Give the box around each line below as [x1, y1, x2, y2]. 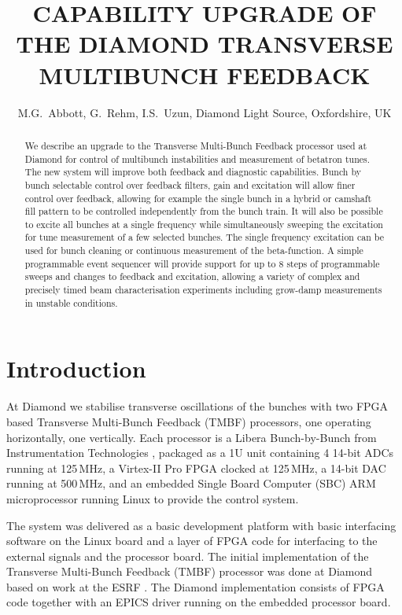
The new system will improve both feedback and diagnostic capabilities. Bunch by [24, 165, 361, 179]
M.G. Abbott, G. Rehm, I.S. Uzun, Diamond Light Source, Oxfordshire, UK [17, 104, 392, 120]
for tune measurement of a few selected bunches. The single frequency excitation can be [24, 230, 384, 244]
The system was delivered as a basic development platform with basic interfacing [6, 517, 396, 533]
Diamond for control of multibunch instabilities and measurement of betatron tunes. [24, 152, 371, 165]
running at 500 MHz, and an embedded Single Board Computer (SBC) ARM [6, 475, 376, 492]
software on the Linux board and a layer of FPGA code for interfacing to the [6, 532, 378, 549]
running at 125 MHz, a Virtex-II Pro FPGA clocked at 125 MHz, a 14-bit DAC [6, 459, 386, 476]
